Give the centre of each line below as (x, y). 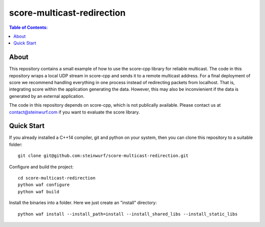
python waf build (39, 192)
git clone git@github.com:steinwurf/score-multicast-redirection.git (103, 156)
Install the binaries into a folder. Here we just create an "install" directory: (83, 203)
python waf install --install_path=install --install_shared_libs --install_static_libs (128, 214)
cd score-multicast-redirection (57, 178)
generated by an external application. (47, 96)
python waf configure (44, 185)
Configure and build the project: (41, 167)
